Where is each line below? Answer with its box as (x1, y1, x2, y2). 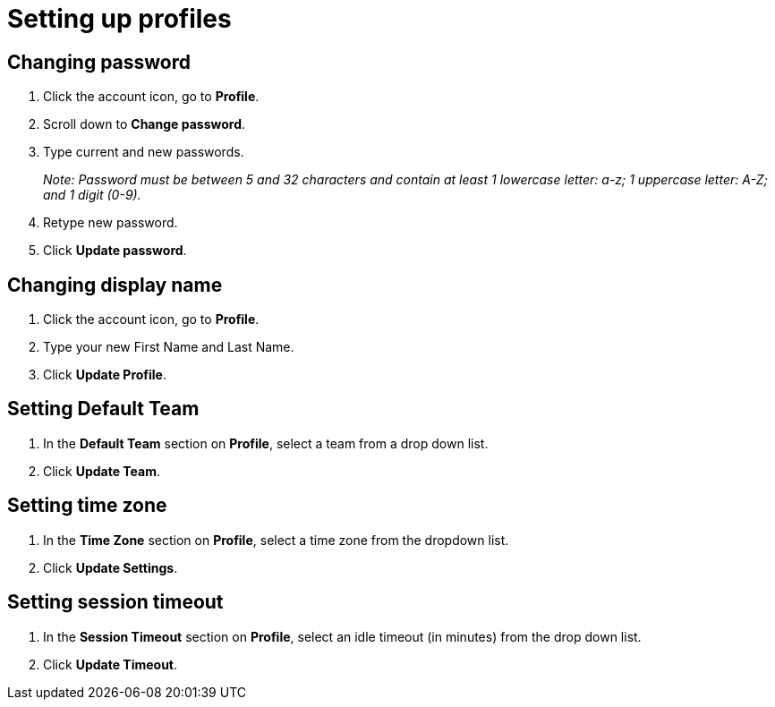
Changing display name (7, 273, 223, 296)
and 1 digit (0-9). (43, 187, 141, 203)
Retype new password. (43, 215, 178, 231)
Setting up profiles (7, 4, 232, 34)
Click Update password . (43, 243, 187, 259)
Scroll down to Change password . (43, 116, 246, 132)
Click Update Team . (43, 463, 160, 479)
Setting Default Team (7, 397, 200, 421)
